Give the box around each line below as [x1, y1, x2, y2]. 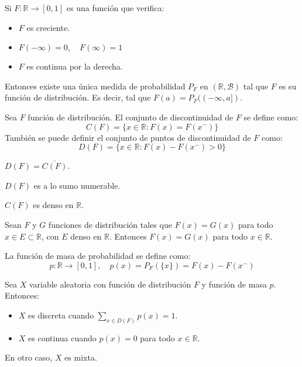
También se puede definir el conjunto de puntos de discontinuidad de [5, 131, 251, 143]
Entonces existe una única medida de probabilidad [5, 79, 186, 92]
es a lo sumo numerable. [33, 179, 121, 191]
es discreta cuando [28, 309, 94, 321]
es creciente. [26, 21, 70, 33]
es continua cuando [28, 331, 97, 344]
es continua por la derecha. [26, 60, 123, 72]
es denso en [33, 199, 74, 211]
